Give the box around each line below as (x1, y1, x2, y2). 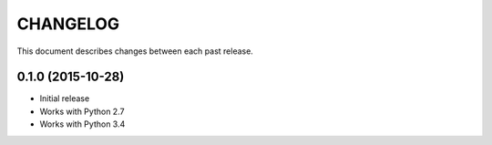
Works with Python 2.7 (39, 106, 125, 117)
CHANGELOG (16, 14, 120, 34)
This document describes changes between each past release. (16, 46, 254, 57)
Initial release (39, 93, 90, 104)
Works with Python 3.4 (39, 119, 126, 129)
